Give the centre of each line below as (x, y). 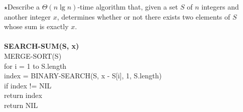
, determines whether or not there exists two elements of (144, 16)
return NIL (21, 105)
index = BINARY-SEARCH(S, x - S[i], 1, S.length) (83, 76)
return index (23, 95)
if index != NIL (28, 85)
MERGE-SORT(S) (33, 55)
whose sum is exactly (36, 26)
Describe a (24, 7)
